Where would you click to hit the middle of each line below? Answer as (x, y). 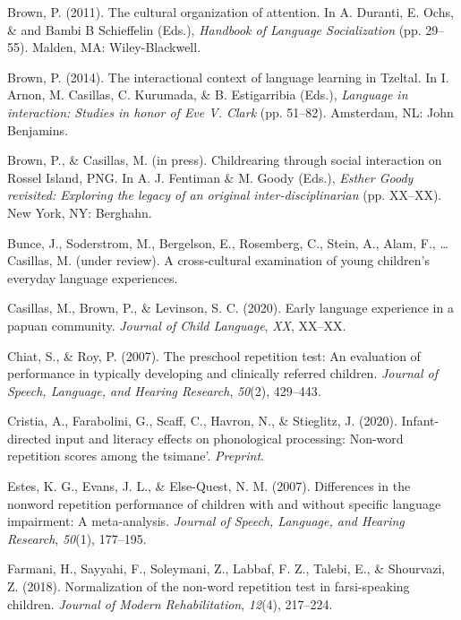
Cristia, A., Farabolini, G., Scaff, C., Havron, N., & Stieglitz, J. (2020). (202, 421)
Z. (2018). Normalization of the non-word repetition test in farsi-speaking (209, 586)
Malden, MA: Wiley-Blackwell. (116, 47)
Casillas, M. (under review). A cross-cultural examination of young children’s (218, 260)
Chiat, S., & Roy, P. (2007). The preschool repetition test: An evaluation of (214, 355)
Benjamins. (38, 129)
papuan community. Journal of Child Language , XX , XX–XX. (177, 325)
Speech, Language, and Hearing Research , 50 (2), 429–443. (164, 390)
